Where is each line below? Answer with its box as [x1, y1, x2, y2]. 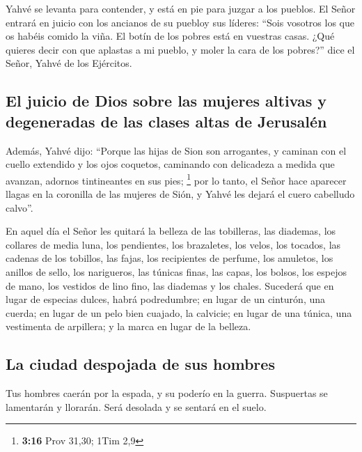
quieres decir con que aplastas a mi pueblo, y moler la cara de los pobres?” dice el [6, 42, 355, 56]
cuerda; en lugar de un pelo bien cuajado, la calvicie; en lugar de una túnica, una [6, 305, 352, 320]
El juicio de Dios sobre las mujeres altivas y [6, 90, 327, 111]
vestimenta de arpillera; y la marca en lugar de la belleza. [6, 319, 251, 334]
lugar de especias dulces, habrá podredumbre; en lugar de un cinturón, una [6, 292, 326, 306]
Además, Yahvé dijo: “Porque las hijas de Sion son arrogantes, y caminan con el [6, 143, 347, 157]
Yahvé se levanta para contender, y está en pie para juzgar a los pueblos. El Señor [6, 1, 356, 15]
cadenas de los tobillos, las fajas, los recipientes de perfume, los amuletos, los [6, 251, 333, 265]
